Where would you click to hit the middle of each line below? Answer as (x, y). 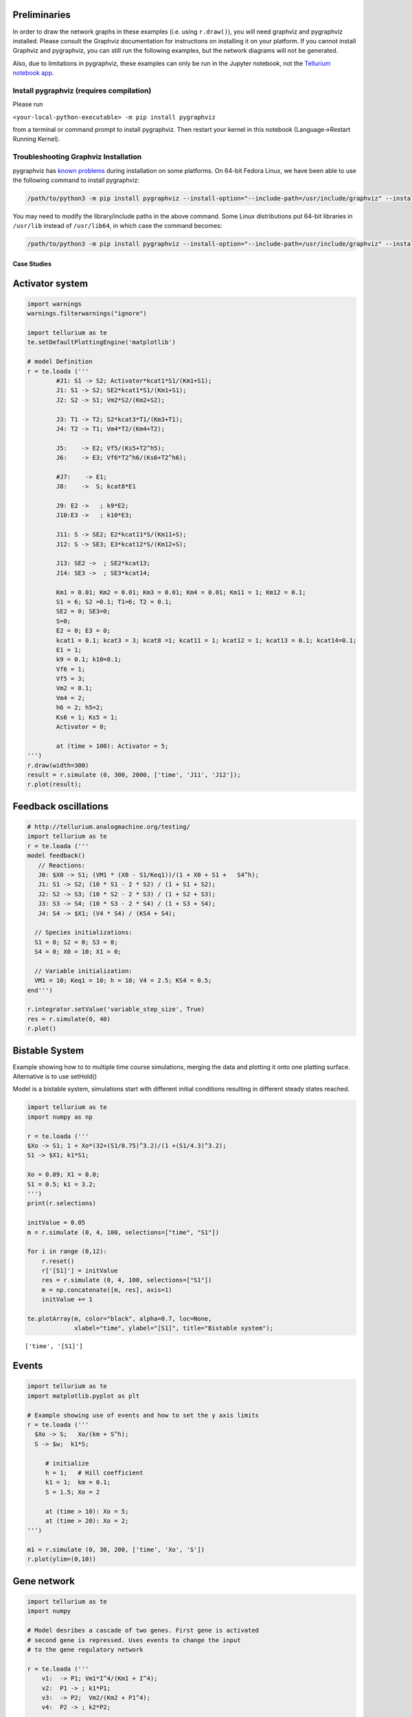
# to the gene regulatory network (85, 1649)
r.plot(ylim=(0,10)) (61, 1559)
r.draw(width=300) (58, 765)
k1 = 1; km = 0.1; (78, 1482)
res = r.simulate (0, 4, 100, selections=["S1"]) (127, 1280)
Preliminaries (42, 15)
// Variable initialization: (84, 971)
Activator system (50, 283)
